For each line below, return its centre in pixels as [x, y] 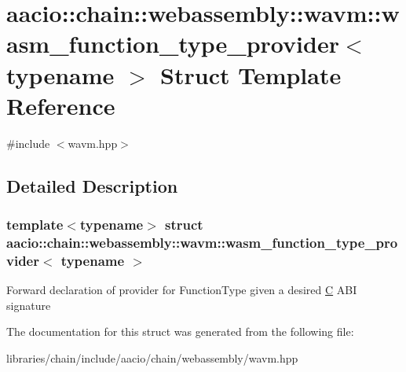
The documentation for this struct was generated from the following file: [180, 331]
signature [29, 305]
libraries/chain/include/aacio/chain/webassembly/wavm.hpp [152, 357]
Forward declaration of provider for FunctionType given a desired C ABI [182, 290]
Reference [61, 105]
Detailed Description [92, 185]
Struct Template [251, 74]
